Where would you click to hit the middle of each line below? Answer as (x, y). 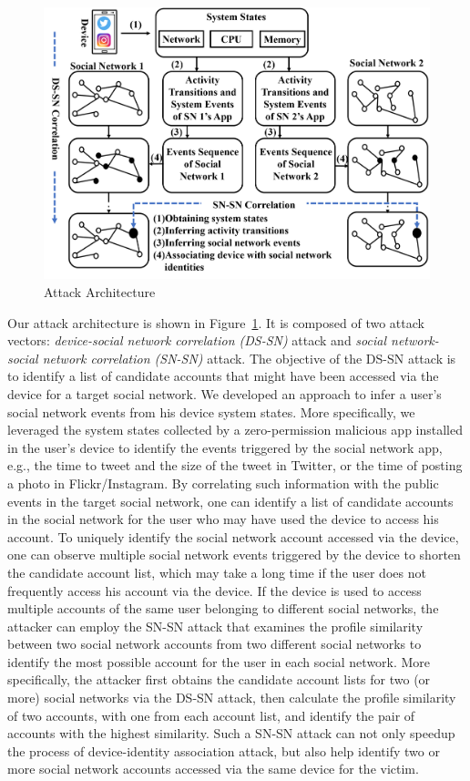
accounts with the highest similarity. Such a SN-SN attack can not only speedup (231, 733)
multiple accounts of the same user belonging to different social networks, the (223, 608)
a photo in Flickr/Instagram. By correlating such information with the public (223, 483)
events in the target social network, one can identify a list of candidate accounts (230, 501)
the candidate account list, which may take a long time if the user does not (217, 572)
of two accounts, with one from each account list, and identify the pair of (211, 715)
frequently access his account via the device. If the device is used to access (215, 590)
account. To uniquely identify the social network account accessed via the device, (233, 536)
